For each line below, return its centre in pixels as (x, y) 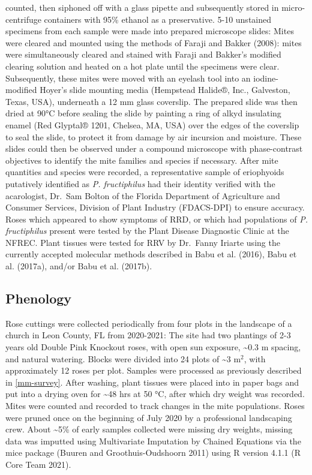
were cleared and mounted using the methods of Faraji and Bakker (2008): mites (154, 42)
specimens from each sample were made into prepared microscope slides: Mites (150, 31)
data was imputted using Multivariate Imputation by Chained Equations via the (153, 441)
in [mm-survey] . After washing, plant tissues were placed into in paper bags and (152, 382)
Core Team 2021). (38, 464)
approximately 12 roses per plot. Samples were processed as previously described (154, 370)
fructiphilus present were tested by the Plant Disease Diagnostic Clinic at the (147, 231)
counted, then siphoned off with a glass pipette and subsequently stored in (142, 7)
